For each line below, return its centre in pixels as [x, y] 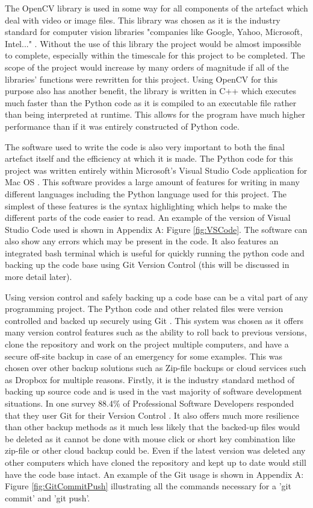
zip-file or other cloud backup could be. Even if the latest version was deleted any [155, 450]
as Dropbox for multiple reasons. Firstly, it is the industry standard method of [150, 379]
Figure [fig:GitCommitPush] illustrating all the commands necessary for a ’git [148, 486]
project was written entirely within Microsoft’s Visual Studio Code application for [156, 170]
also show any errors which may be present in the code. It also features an [142, 241]
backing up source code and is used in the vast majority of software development [153, 391]
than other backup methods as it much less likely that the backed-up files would [153, 427]
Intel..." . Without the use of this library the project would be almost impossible [153, 43]
